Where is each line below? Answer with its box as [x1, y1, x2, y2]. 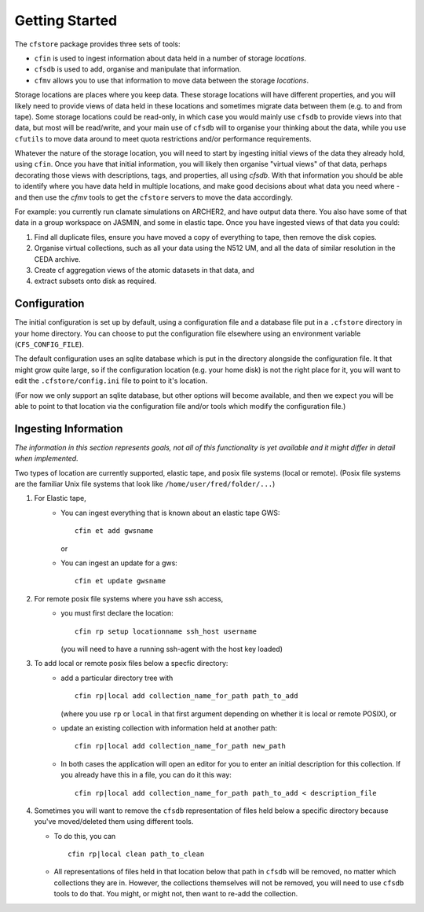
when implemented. [14, 454, 79, 463]
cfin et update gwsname [75, 576, 166, 586]
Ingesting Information [14, 421, 123, 436]
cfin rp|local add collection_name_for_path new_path [75, 741, 286, 751]
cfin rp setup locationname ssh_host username [75, 627, 257, 636]
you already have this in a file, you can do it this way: [60, 770, 232, 780]
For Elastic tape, [34, 494, 86, 503]
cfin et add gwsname [75, 527, 154, 535]
